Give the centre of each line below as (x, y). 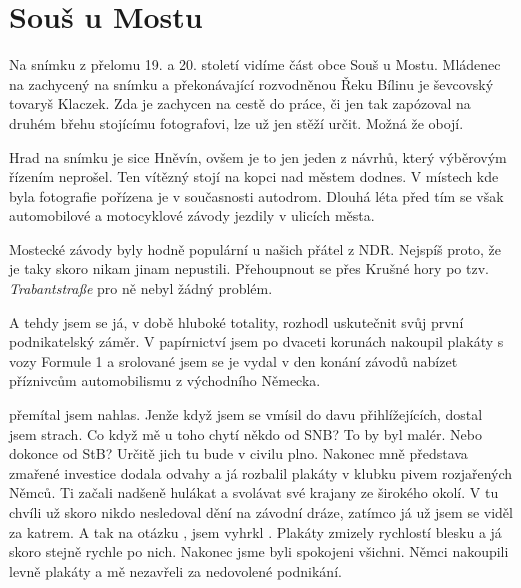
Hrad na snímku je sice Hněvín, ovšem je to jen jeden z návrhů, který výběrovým (258, 156)
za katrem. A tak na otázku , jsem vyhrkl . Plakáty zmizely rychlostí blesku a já (255, 531)
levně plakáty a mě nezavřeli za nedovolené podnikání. (175, 570)
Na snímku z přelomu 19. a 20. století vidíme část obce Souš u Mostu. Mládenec (255, 64)
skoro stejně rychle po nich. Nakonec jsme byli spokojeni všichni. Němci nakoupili (259, 551)
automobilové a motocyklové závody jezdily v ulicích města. (192, 215)
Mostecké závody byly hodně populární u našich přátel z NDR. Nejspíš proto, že (255, 248)
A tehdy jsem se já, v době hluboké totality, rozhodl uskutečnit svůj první (236, 321)
